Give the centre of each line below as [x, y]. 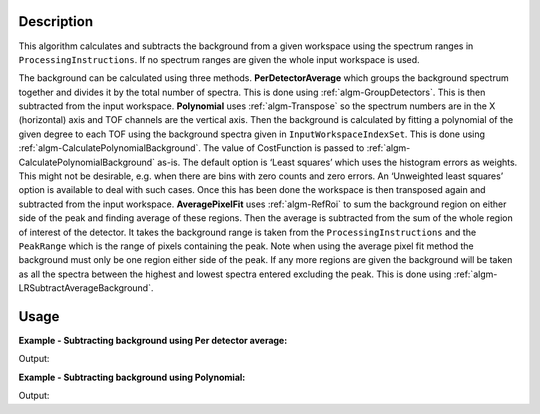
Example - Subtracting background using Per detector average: [153, 341]
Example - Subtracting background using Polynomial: [132, 377]
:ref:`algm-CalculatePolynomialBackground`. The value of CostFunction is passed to [191, 148]
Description [56, 21]
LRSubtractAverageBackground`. [86, 288]
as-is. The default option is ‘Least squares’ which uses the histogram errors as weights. [337, 162]
